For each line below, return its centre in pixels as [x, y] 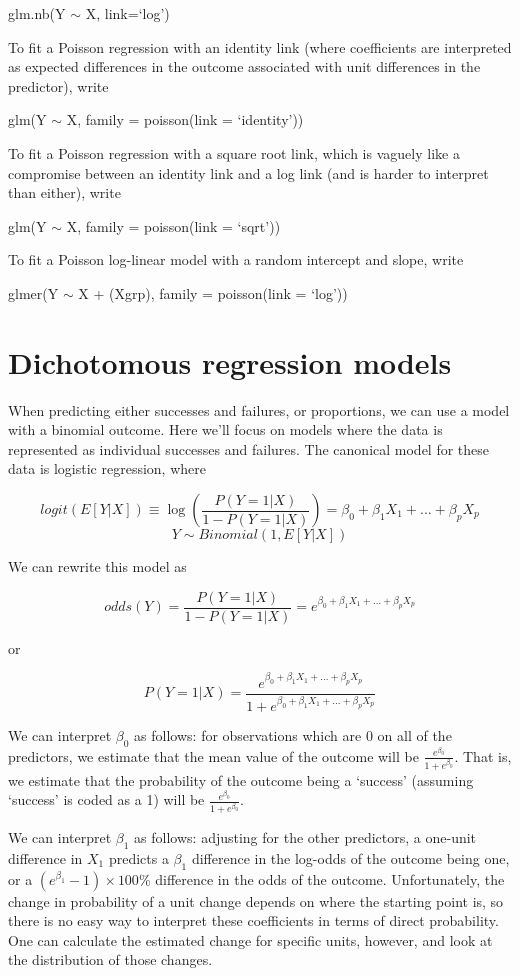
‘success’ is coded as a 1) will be [106, 799]
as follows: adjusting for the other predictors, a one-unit [305, 837]
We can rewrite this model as [97, 566]
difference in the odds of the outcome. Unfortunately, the [330, 878]
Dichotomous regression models [230, 361]
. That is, [483, 755]
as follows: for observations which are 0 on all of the [293, 735]
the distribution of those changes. [110, 959]
